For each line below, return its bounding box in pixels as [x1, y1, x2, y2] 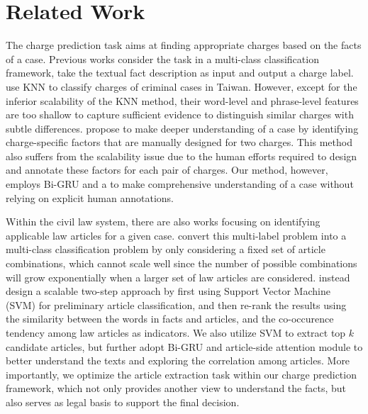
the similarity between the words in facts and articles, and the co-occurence [6, 311, 334, 326]
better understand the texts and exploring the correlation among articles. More [6, 353, 350, 368]
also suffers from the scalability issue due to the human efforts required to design [6, 148, 357, 163]
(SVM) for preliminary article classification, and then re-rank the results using [6, 297, 347, 312]
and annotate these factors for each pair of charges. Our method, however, [6, 162, 328, 177]
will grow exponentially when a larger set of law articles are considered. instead [6, 269, 350, 284]
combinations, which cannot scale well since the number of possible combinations [6, 256, 357, 271]
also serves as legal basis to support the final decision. [6, 394, 240, 409]
